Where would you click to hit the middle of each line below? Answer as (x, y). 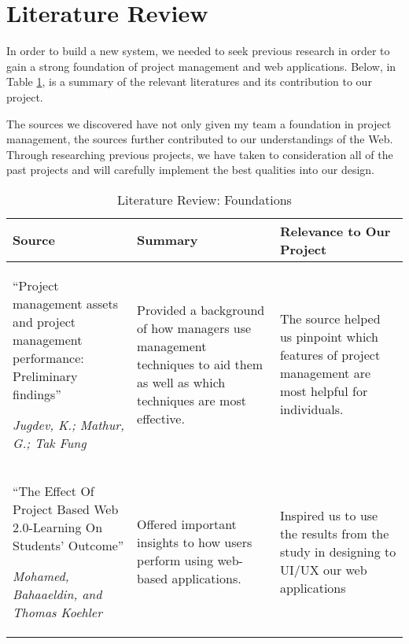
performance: (48, 357)
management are (325, 373)
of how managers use (194, 328)
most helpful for (324, 391)
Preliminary (45, 376)
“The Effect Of (53, 490)
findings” (37, 394)
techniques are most (192, 400)
